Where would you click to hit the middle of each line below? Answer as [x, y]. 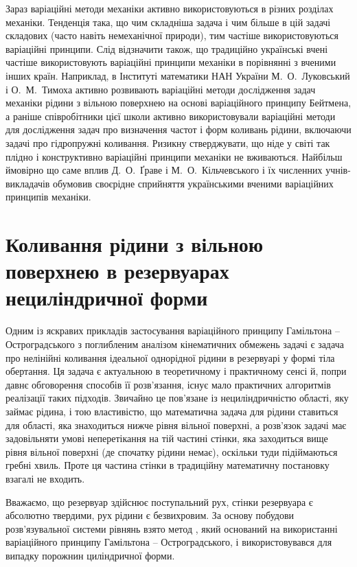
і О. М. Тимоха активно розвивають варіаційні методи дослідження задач [161, 89]
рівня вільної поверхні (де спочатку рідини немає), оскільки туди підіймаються [172, 451]
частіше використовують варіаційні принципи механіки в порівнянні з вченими [171, 62]
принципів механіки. [48, 197]
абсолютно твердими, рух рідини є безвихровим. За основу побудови [150, 515]
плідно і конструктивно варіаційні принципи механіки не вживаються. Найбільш [174, 156]
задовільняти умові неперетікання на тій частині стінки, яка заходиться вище [167, 438]
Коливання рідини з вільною [135, 244]
